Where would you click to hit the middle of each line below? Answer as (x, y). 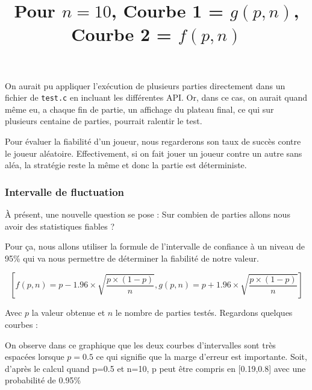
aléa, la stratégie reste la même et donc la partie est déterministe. (126, 165)
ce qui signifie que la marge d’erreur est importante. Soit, (201, 357)
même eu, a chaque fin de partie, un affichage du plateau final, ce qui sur (139, 109)
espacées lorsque (35, 357)
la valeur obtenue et (68, 313)
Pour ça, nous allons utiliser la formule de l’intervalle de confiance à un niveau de (155, 246)
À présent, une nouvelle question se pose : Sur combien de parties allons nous (148, 214)
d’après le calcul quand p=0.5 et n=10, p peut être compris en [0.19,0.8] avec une (155, 368)
